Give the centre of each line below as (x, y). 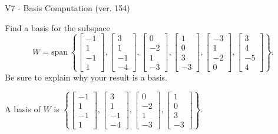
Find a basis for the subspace (57, 27)
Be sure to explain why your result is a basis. (86, 77)
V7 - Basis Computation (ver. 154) (67, 8)
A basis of (23, 109)
